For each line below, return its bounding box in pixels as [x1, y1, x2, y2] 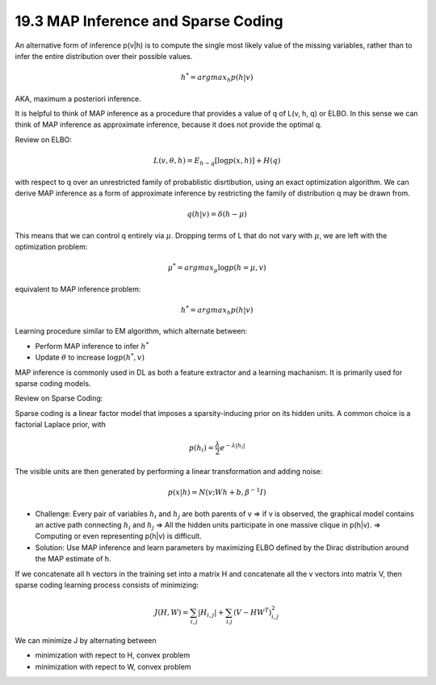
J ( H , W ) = [154, 608, 189, 617]
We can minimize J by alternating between [15, 635, 157, 645]
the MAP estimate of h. [35, 554, 112, 564]
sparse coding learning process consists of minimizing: [15, 580, 199, 590]
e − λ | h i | [220, 442, 245, 452]
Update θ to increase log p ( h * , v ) [35, 351, 145, 363]
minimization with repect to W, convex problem [35, 662, 191, 671]
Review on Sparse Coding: [15, 393, 103, 403]
